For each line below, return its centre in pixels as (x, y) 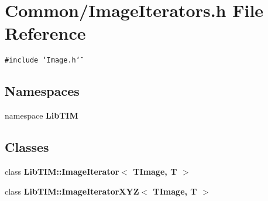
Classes (27, 147)
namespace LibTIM (42, 115)
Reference (45, 33)
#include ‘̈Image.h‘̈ (42, 60)
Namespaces (42, 91)
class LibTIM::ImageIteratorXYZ (72, 191)
